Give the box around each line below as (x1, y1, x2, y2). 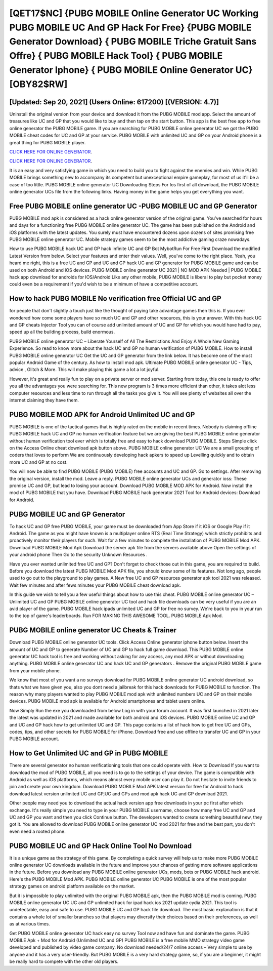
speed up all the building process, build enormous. (9, 329, 115, 335)
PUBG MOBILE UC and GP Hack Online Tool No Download (9, 841, 192, 850)
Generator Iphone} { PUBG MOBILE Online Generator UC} (9, 64, 253, 75)
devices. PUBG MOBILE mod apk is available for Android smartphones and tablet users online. (9, 698, 206, 704)
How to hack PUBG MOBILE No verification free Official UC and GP (9, 294, 222, 303)
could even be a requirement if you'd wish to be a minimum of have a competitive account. (9, 281, 199, 287)
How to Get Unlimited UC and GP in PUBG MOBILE (9, 749, 168, 758)
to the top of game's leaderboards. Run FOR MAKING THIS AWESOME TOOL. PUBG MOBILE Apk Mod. (9, 613, 223, 619)
